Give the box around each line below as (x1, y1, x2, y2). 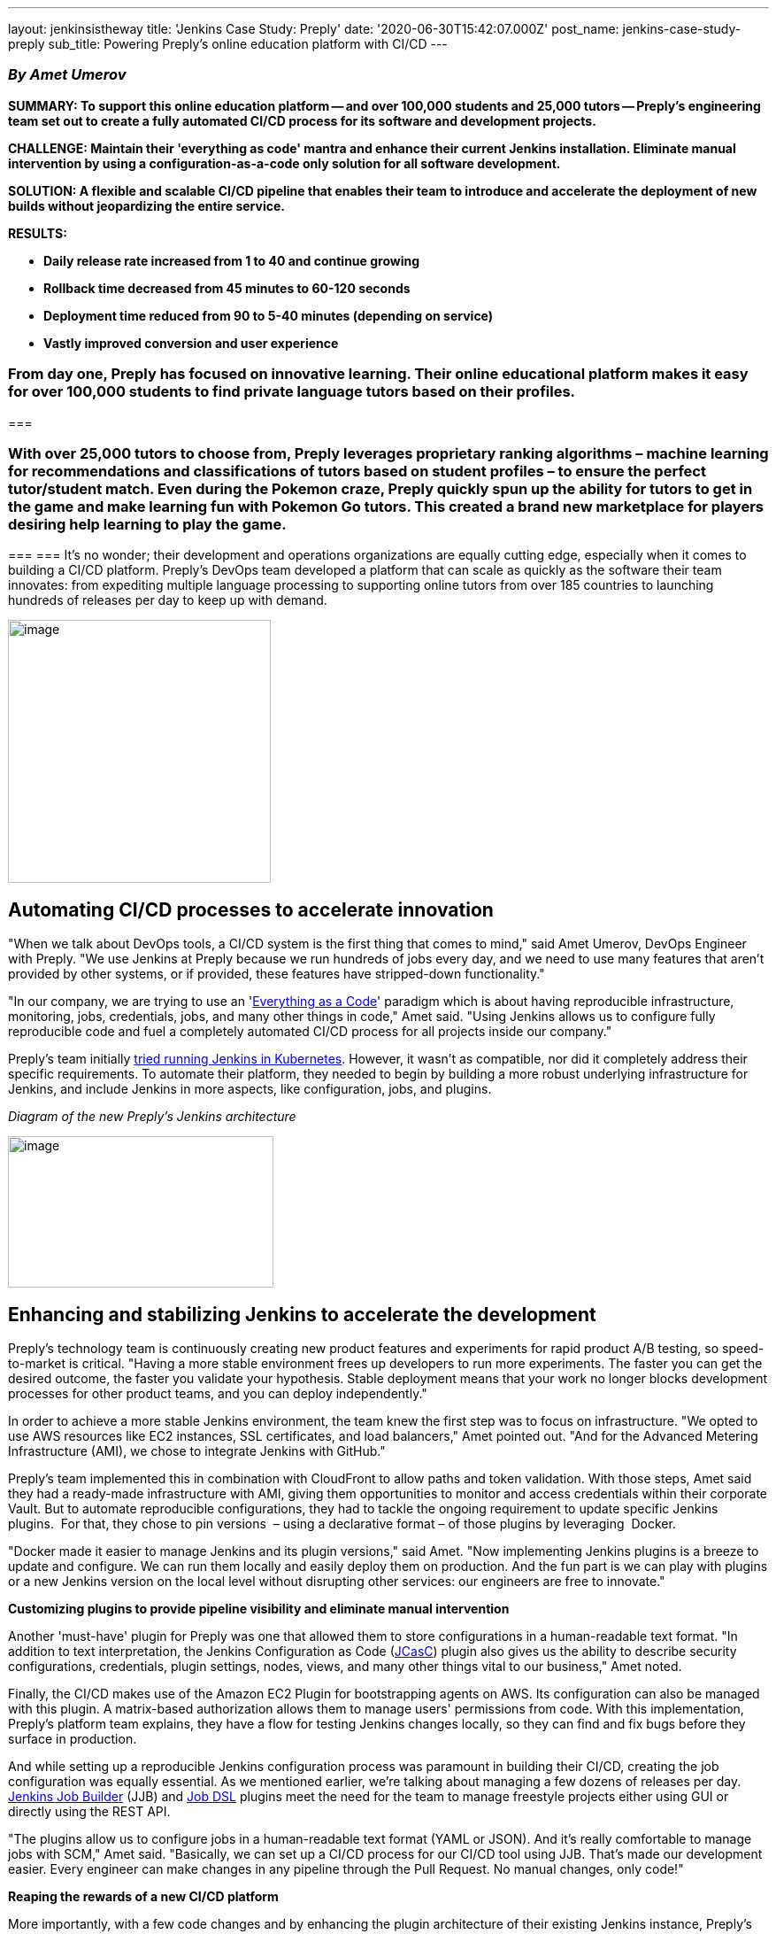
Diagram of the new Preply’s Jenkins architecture (8, 1109, 296, 1125)
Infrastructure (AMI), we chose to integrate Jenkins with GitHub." (8, 1443, 386, 1458)
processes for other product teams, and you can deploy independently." (8, 1385, 427, 1401)
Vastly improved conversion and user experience (43, 335, 339, 351)
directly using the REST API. (8, 1803, 171, 1819)
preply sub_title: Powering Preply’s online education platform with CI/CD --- (8, 36, 448, 51)
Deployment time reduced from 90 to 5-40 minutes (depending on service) (43, 307, 494, 323)
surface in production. (8, 1730, 137, 1746)
